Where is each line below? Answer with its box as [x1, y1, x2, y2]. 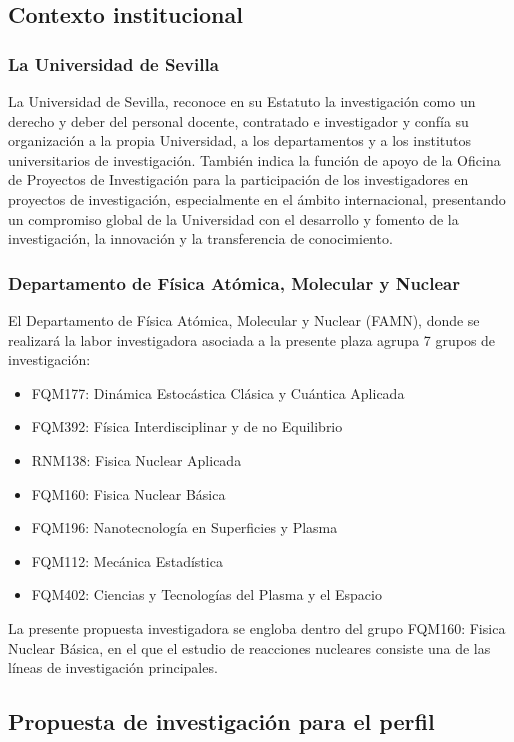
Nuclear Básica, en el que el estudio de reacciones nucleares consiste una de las [8, 637, 491, 658]
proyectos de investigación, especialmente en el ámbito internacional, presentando [8, 188, 506, 209]
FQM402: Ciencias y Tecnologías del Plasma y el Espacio [31, 584, 382, 605]
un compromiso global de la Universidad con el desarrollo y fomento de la [8, 208, 459, 229]
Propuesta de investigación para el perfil [8, 706, 435, 737]
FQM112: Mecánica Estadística [31, 550, 223, 571]
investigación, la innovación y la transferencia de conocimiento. [8, 228, 393, 249]
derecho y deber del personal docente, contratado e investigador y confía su [8, 110, 469, 131]
